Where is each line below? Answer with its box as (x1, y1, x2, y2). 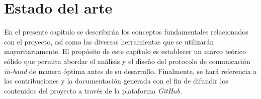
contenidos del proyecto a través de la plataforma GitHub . (4, 85, 182, 95)
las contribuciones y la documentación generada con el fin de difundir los (4, 75, 228, 86)
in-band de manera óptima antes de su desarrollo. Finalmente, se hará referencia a (4, 65, 257, 76)
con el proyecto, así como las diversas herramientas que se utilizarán (4, 36, 214, 46)
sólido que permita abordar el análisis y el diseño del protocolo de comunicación (4, 55, 250, 66)
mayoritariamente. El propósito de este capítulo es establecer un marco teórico (4, 46, 246, 56)
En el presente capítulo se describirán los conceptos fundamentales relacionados (4, 26, 248, 37)
